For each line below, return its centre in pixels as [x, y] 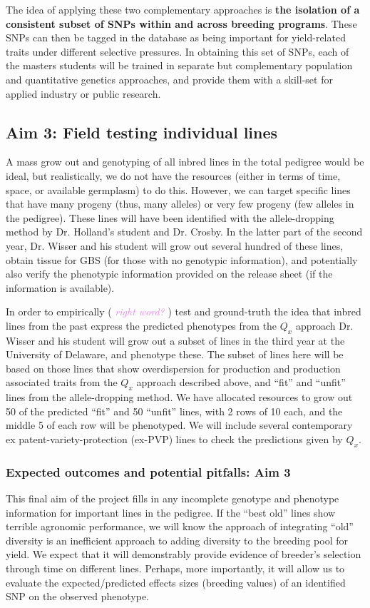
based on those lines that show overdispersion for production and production [173, 368]
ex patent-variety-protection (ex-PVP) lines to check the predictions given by [174, 439]
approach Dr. [324, 325]
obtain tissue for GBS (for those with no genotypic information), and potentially [182, 259]
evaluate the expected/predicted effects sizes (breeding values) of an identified [176, 582]
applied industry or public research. [83, 93]
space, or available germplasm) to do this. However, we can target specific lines [178, 189]
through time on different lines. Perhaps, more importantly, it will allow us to [175, 568]
